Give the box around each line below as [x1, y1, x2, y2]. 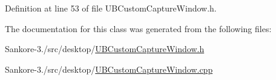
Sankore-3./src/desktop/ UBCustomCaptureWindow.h [5, 42, 205, 55]
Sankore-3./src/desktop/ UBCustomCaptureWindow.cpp [5, 62, 213, 75]
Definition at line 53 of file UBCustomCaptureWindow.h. [5, 2, 217, 14]
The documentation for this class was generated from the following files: [5, 22, 272, 35]
